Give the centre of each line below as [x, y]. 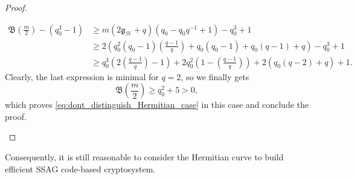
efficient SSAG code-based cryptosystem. [80, 168]
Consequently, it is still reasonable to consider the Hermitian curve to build [144, 157]
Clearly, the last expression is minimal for [82, 76]
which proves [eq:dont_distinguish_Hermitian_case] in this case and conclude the [157, 105]
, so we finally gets [215, 76]
